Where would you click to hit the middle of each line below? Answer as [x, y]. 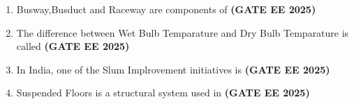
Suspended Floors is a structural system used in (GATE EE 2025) [163, 93]
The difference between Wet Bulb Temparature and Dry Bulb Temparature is [183, 32]
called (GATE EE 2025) [73, 46]
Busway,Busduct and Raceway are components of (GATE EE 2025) [166, 9]
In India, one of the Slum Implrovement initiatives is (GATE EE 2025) [173, 69]
